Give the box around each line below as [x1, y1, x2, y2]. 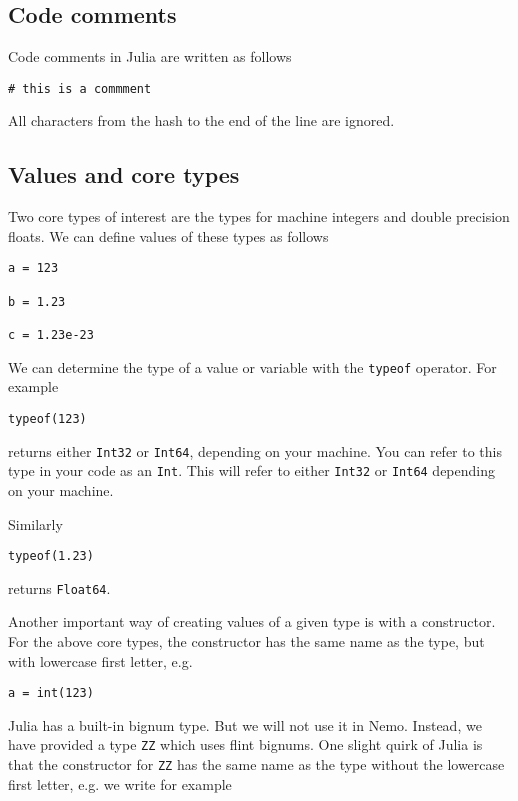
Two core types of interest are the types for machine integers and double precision [8, 206, 510, 227]
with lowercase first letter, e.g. [8, 650, 193, 671]
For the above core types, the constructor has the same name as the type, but [8, 631, 485, 652]
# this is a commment [8, 81, 152, 96]
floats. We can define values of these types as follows [8, 225, 329, 246]
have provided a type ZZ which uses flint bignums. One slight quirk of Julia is [8, 734, 483, 755]
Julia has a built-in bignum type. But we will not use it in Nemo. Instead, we [8, 714, 482, 735]
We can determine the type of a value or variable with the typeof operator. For [8, 356, 497, 377]
